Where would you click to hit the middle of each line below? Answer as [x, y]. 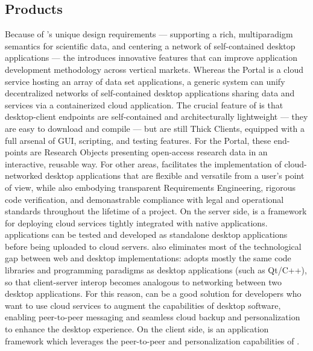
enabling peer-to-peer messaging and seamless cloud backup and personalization [153, 317]
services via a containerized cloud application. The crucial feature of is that [144, 104]
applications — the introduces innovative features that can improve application [151, 57]
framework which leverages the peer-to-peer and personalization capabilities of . [152, 340]
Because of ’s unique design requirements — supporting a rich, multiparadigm [149, 34]
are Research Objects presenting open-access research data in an [149, 152]
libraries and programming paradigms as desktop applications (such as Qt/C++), [156, 270]
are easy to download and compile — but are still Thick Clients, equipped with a [155, 128]
